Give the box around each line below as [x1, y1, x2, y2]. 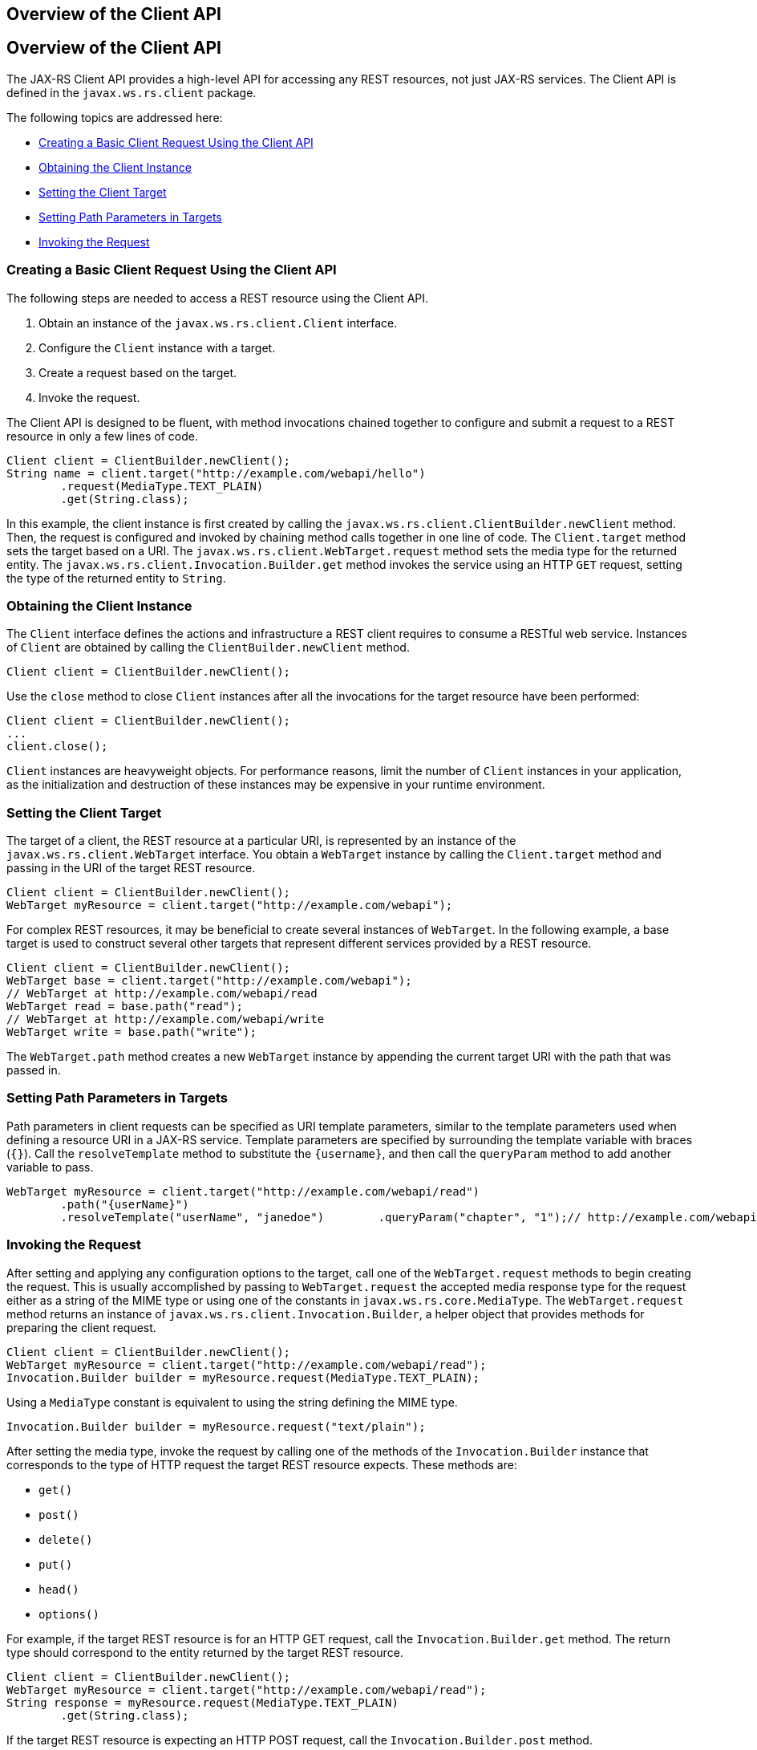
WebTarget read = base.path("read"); [6, 1000, 244, 1013]
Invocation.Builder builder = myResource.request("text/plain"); [6, 1419, 426, 1433]
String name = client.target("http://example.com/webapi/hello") [6, 466, 426, 480]
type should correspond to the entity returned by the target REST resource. [6, 1645, 403, 1659]
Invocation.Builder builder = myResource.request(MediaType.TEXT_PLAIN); [6, 1370, 480, 1384]
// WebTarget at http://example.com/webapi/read [6, 987, 318, 1001]
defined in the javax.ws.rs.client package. [6, 85, 257, 99]
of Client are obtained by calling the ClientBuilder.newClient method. [6, 640, 410, 655]
